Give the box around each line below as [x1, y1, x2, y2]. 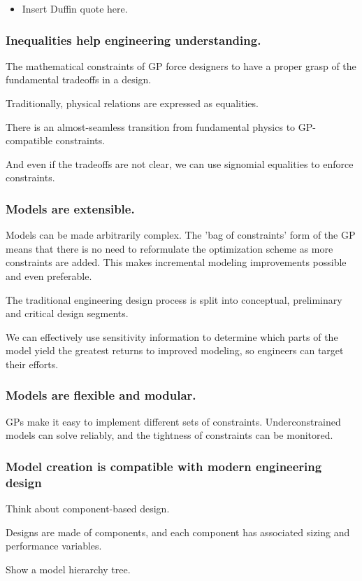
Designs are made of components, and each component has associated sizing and [6, 524, 350, 539]
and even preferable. [6, 268, 92, 283]
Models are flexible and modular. [6, 386, 196, 404]
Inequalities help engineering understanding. [6, 31, 261, 48]
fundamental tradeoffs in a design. [6, 72, 152, 87]
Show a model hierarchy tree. [6, 561, 131, 576]
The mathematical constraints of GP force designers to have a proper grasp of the [6, 58, 356, 73]
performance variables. [6, 538, 102, 553]
